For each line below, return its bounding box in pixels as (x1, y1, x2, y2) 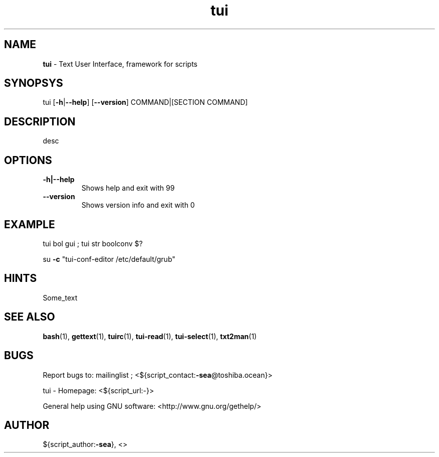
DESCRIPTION (4, 115, 76, 128)
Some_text (43, 293, 78, 302)
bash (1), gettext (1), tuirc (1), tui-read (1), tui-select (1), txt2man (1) (43, 332, 257, 341)
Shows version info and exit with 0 (81, 201, 195, 210)
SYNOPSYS (4, 77, 63, 90)
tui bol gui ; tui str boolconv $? (43, 239, 143, 248)
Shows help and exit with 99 (81, 184, 175, 193)
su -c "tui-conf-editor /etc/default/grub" (43, 254, 175, 263)
